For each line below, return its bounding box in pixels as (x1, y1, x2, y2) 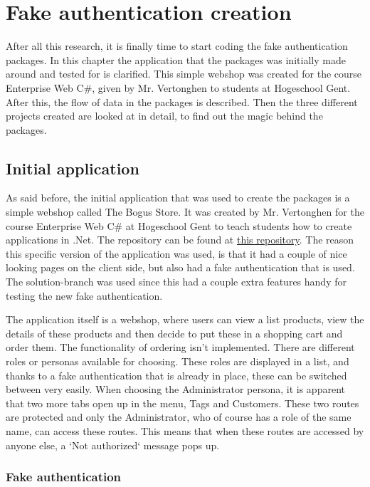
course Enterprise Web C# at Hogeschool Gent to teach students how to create (6, 218, 352, 233)
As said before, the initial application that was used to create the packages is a (6, 190, 350, 205)
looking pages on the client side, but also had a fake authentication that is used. (6, 260, 355, 275)
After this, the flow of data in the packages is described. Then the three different (6, 94, 358, 109)
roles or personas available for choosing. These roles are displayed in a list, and (6, 354, 349, 369)
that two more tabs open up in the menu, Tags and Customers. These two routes (6, 395, 359, 410)
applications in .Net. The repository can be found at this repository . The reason (6, 232, 354, 247)
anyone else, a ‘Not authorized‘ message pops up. (6, 437, 220, 452)
